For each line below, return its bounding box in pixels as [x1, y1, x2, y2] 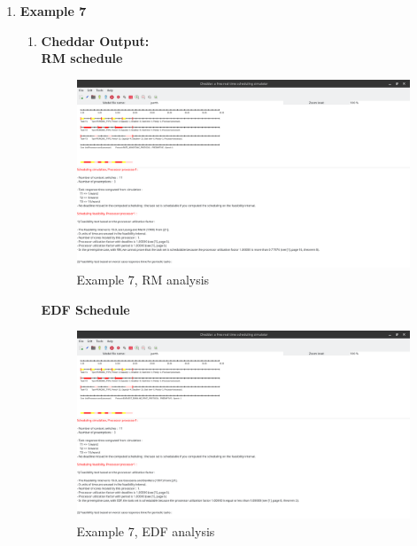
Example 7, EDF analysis [76, 521, 215, 540]
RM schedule [41, 49, 123, 67]
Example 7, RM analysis [76, 270, 210, 289]
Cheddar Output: [41, 31, 150, 50]
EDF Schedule [41, 300, 130, 318]
